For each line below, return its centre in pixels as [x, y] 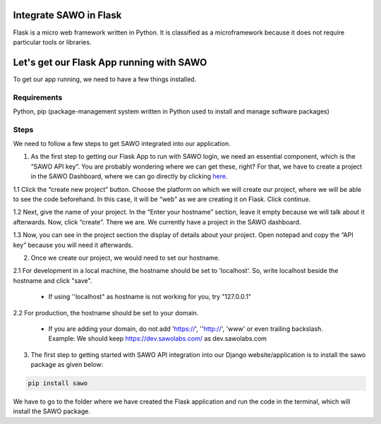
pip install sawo [58, 383]
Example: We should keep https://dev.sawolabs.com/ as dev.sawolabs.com [158, 339]
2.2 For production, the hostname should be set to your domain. [106, 313]
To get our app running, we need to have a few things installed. [105, 79]
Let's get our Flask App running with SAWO [110, 62]
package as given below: [67, 365]
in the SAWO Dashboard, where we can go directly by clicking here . [129, 176]
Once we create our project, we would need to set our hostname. [125, 258]
